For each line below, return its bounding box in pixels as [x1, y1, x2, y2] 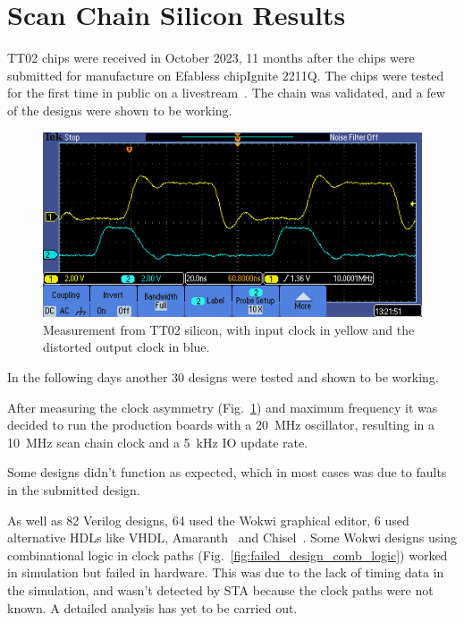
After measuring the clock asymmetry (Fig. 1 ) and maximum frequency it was [7, 397, 438, 416]
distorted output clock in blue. [43, 337, 210, 356]
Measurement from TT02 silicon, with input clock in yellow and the [43, 320, 415, 338]
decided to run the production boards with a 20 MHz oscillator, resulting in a [7, 415, 435, 434]
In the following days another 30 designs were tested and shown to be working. [7, 367, 439, 386]
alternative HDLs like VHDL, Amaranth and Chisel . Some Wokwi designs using [7, 528, 457, 547]
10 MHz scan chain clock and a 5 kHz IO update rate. [7, 432, 308, 451]
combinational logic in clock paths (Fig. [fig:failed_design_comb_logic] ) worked [7, 545, 448, 564]
